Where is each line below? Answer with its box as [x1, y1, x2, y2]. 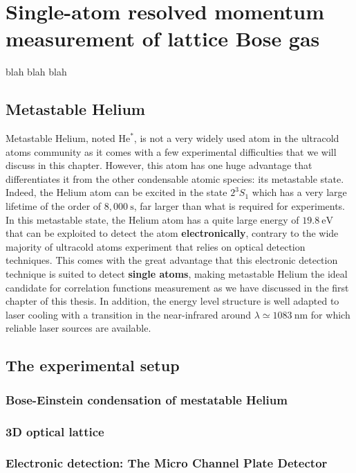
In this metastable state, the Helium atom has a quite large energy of [6, 212, 299, 226]
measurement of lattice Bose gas [6, 24, 320, 53]
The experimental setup [6, 355, 180, 376]
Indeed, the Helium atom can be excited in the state [6, 185, 227, 199]
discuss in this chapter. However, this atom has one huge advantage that [6, 158, 312, 172]
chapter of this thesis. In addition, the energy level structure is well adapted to [6, 294, 339, 308]
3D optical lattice [6, 422, 104, 440]
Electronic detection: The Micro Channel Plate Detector [6, 454, 328, 472]
